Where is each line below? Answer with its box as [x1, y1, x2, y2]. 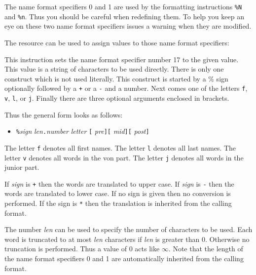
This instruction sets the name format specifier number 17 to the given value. [4, 54, 239, 64]
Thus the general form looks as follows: [4, 109, 123, 119]
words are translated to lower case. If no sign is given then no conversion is [4, 188, 231, 198]
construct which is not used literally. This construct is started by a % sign [4, 73, 228, 83]
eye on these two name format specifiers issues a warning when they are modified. [4, 21, 252, 31]
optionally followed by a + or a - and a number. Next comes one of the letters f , [4, 83, 248, 93]
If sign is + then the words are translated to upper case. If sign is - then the [4, 178, 234, 189]
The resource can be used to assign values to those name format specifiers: [4, 37, 229, 47]
